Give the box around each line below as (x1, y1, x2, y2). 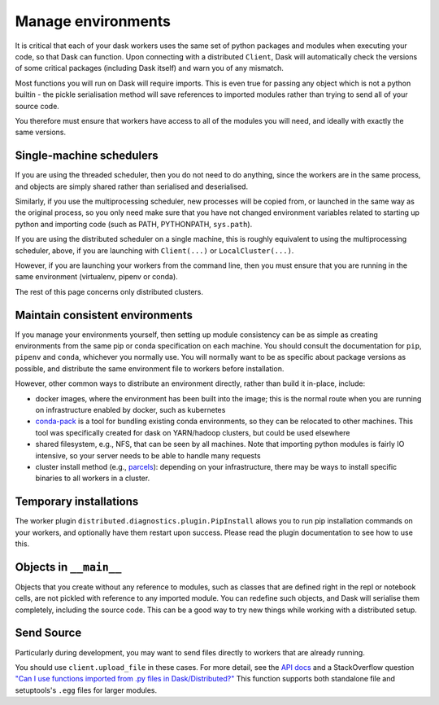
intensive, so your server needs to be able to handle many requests (35, 450, 261, 460)
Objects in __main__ (15, 560, 122, 574)
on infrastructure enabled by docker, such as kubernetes (35, 405, 226, 414)
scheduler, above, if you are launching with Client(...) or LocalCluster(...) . (15, 245, 294, 256)
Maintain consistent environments (15, 308, 193, 322)
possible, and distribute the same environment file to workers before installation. (15, 363, 285, 374)
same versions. (15, 127, 67, 138)
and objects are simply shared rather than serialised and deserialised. (15, 182, 248, 191)
